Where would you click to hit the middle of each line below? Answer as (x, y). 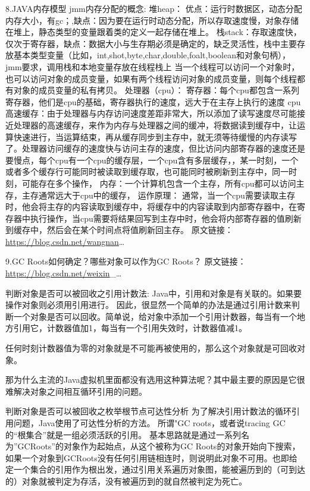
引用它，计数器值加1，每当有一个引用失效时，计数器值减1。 (130, 328)
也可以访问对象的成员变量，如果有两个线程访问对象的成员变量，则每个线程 (151, 78)
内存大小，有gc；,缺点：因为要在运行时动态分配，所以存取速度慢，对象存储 (152, 20)
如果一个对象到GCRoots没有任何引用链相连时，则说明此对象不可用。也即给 (151, 457)
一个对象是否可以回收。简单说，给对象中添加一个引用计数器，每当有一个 (155, 316)
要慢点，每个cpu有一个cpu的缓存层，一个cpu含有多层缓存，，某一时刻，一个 (152, 160)
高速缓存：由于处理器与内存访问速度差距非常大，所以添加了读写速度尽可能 (151, 113)
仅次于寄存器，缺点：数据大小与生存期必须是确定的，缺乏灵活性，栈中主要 (151, 43)
